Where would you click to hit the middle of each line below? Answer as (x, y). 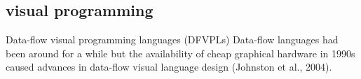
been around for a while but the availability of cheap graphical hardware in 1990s (180, 53)
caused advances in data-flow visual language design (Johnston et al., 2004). (169, 67)
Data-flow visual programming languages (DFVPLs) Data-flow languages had (172, 39)
